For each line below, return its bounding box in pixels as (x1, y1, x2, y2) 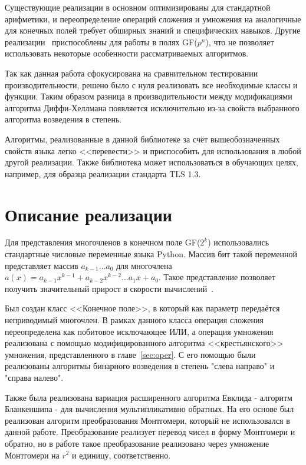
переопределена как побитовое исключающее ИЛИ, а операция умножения (5, 325, 274, 337)
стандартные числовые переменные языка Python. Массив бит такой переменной (5, 248, 297, 260)
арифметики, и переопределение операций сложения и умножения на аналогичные (5, 12, 301, 25)
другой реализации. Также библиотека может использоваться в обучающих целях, (5, 156, 298, 168)
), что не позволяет (205, 35, 274, 48)
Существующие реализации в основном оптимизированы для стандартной (5, 1, 271, 13)
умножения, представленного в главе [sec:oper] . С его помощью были (5, 348, 256, 360)
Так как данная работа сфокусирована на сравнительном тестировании (5, 67, 258, 79)
